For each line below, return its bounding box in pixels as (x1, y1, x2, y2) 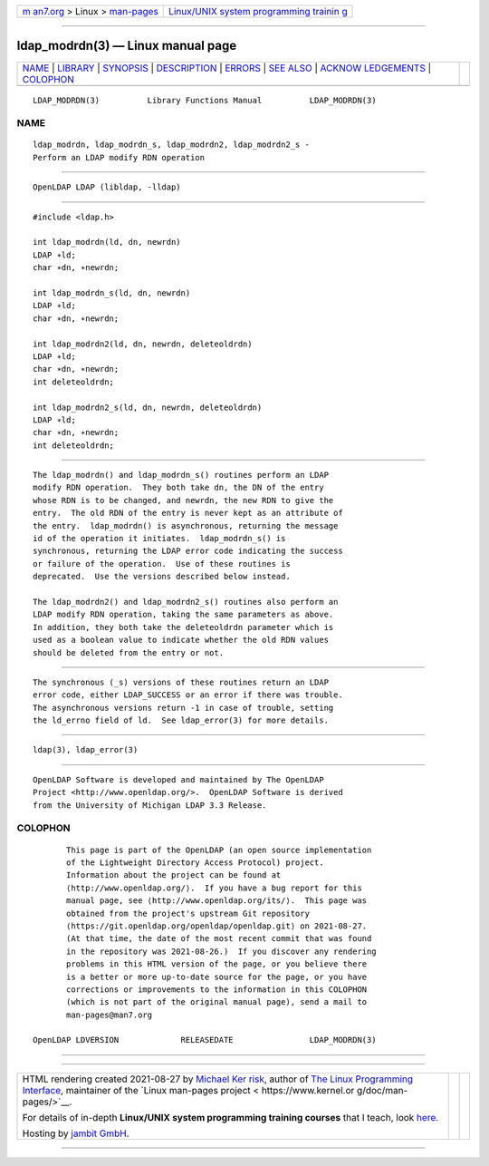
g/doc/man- (356, 1083, 408, 1096)
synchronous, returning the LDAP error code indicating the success (33, 546, 343, 557)
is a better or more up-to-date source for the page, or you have (66, 971, 368, 982)
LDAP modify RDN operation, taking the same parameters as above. (33, 609, 334, 620)
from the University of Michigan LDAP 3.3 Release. (33, 800, 267, 811)
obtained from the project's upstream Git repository (66, 908, 310, 918)
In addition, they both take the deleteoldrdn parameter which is (33, 622, 334, 632)
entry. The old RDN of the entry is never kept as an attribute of (33, 508, 343, 519)
